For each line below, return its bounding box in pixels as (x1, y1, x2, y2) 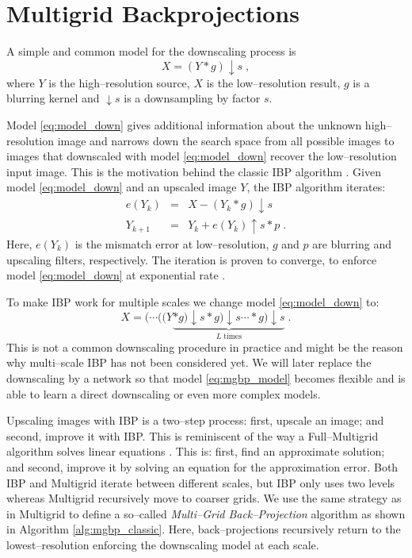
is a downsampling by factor (124, 90, 261, 106)
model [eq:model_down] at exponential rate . (6, 267, 226, 283)
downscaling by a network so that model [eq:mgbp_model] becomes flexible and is (6, 369, 406, 386)
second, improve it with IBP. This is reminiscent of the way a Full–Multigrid (6, 427, 379, 444)
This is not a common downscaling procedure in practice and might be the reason (6, 338, 403, 355)
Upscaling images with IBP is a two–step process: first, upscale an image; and (6, 412, 384, 429)
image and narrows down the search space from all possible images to (57, 132, 395, 148)
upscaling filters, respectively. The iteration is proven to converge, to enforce (6, 251, 377, 267)
